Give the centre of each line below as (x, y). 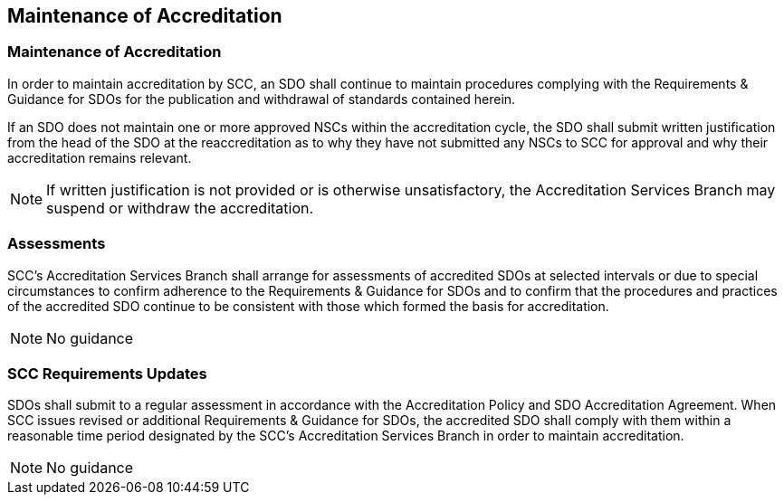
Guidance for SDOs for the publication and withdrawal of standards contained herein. (262, 99)
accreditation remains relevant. (100, 157)
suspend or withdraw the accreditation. (180, 208)
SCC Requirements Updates (107, 373)
